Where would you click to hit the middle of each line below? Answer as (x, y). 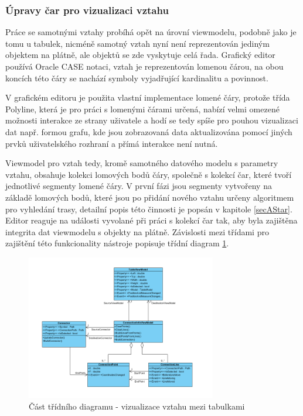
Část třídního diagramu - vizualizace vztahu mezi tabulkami (137, 406)
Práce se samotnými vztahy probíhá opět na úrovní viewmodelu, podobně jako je (151, 32)
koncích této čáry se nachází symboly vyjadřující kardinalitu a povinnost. (137, 78)
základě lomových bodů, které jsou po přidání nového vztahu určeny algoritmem (150, 197)
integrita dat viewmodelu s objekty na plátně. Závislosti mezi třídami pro (137, 231)
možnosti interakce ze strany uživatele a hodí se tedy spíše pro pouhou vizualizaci (152, 120)
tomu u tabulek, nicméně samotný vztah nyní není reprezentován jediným (137, 43)
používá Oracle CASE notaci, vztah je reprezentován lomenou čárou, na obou (144, 66)
